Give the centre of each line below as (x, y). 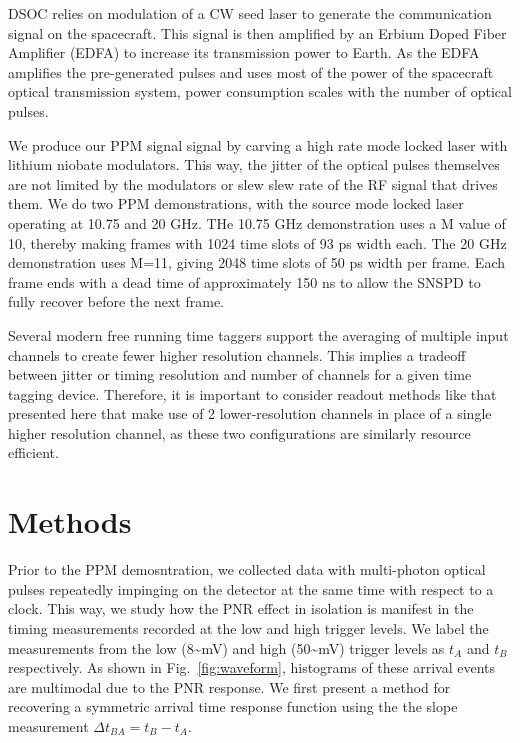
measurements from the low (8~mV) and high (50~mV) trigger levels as (226, 647)
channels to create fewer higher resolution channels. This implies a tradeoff (237, 354)
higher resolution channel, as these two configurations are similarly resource (239, 432)
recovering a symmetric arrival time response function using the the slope (233, 706)
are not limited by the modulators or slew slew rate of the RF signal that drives (253, 183)
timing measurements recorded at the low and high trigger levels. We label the (248, 627)
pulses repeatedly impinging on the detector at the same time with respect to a (251, 588)
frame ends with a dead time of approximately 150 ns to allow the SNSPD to (244, 281)
